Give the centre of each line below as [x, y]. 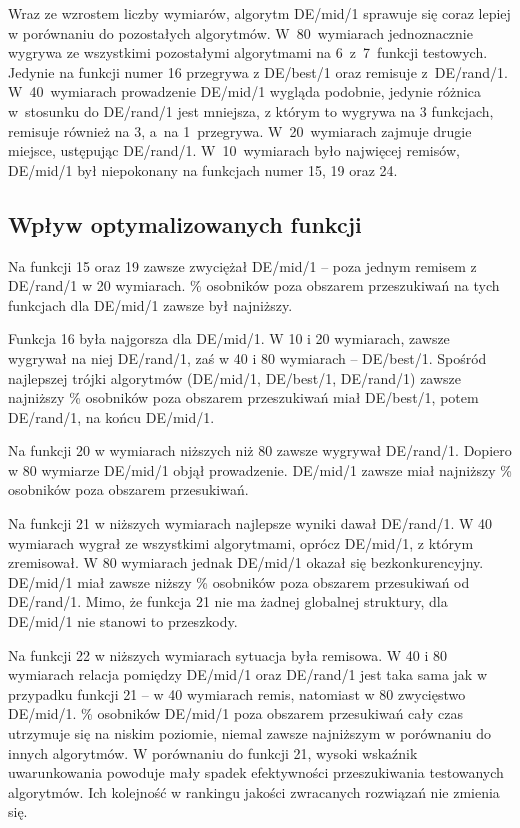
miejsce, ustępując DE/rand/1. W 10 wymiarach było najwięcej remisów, [234, 150]
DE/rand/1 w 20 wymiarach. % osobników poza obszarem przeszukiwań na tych [254, 285]
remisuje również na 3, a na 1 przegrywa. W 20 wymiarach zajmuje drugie [240, 130]
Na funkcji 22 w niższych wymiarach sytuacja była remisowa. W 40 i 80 [227, 654]
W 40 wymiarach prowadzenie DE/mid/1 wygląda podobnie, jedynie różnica [245, 91]
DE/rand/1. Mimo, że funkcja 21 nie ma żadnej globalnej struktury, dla [228, 601]
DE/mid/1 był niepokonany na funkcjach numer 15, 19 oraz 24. [203, 169]
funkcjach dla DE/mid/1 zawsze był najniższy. [150, 304]
